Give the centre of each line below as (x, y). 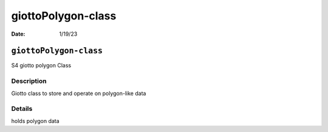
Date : (18, 34)
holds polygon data (36, 120)
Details (22, 109)
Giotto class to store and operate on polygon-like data (79, 93)
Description (29, 81)
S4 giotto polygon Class (41, 65)
